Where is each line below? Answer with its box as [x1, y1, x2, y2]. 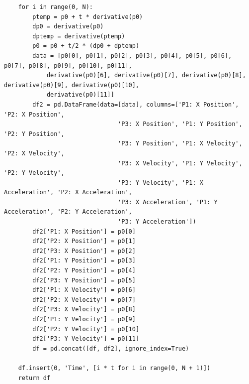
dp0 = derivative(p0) [32, 23, 104, 30]
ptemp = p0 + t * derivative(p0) [32, 13, 143, 20]
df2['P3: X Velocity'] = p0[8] [32, 306, 136, 313]
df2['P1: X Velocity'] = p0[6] [32, 286, 136, 294]
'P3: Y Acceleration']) [118, 218, 196, 226]
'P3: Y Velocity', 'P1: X [118, 179, 203, 186]
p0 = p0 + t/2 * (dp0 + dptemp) [32, 42, 140, 50]
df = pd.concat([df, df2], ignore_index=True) [32, 345, 189, 352]
